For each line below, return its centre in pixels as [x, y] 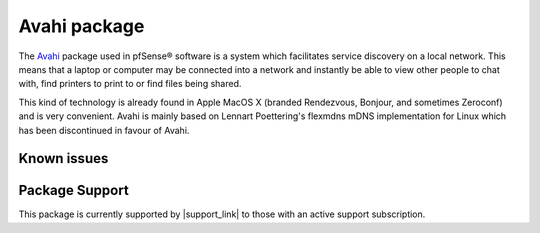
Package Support [73, 190]
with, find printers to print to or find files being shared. [130, 84]
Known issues [63, 158]
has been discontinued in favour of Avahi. [104, 130]
